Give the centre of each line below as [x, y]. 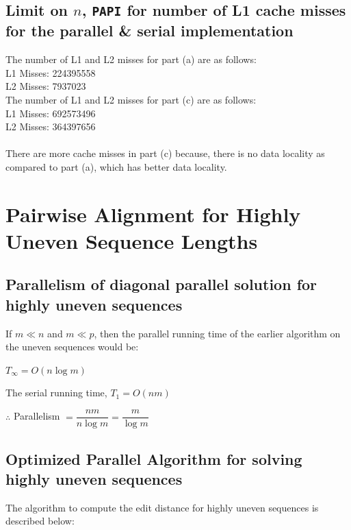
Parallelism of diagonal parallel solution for [161, 284]
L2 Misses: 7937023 [46, 86]
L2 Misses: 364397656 [51, 127]
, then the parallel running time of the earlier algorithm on [217, 333]
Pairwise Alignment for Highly [153, 214]
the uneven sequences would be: [72, 347]
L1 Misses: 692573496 [51, 113]
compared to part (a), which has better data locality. [116, 166]
